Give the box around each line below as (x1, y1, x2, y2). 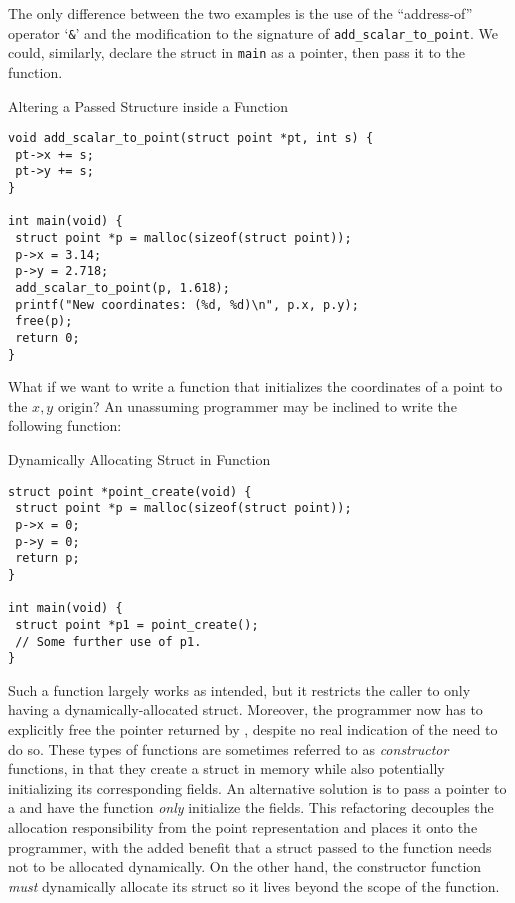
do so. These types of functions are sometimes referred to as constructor (8, 738, 449, 759)
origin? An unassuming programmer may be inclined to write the (57, 395, 457, 416)
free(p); (15, 314, 73, 329)
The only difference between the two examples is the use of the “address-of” (8, 3, 473, 23)
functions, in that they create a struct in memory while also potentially (8, 758, 445, 779)
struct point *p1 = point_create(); (15, 617, 259, 632)
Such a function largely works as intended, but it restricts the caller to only (8, 679, 471, 700)
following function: (8, 415, 122, 436)
